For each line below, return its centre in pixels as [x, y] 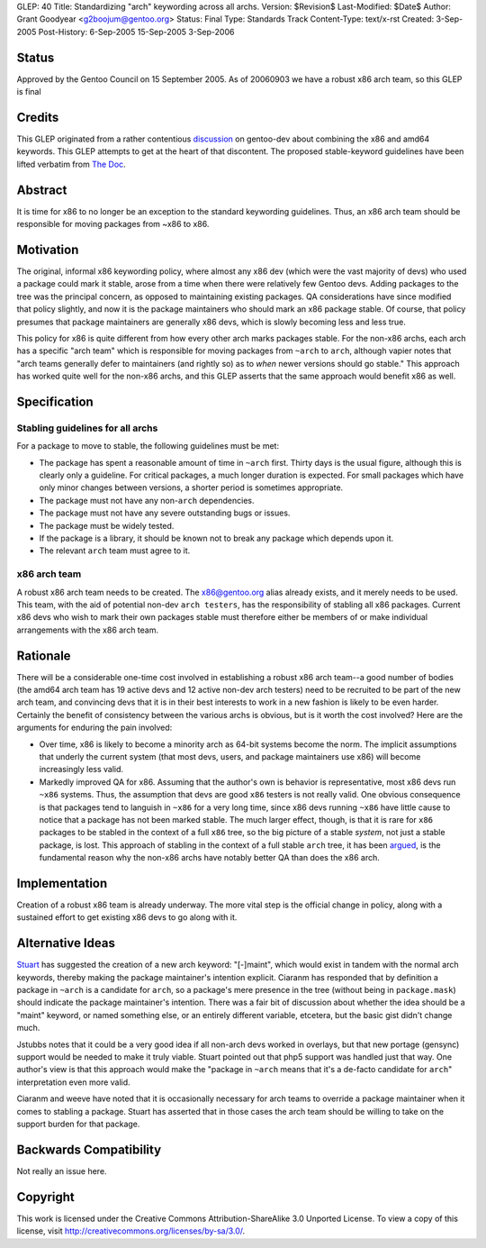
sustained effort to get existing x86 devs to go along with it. [127, 917]
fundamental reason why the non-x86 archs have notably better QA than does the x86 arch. [209, 858]
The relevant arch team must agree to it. [115, 551]
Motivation [48, 249]
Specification [55, 401]
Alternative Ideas [66, 943]
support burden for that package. [78, 1124]
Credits [38, 117]
